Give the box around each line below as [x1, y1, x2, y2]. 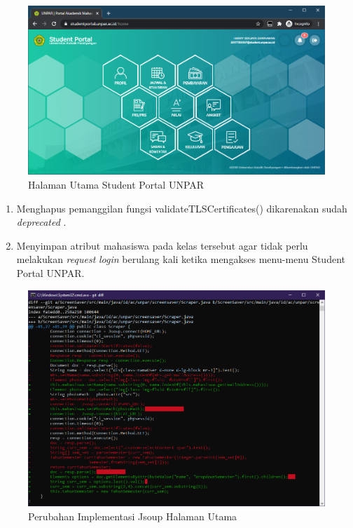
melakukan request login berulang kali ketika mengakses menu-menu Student [16, 252, 345, 266]
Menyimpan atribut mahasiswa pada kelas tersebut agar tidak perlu [16, 238, 308, 252]
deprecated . [16, 215, 67, 229]
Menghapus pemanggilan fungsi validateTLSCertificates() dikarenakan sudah [16, 201, 347, 215]
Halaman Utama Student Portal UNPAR [28, 177, 205, 192]
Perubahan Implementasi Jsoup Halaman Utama [28, 509, 237, 524]
